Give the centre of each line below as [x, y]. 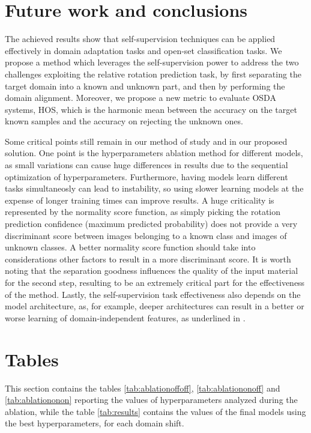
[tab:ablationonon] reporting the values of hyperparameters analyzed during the [151, 400]
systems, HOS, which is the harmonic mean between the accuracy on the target [151, 109]
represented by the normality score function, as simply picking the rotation [143, 212]
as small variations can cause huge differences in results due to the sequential [146, 165]
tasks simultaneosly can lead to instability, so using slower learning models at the [154, 188]
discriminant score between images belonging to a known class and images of [146, 235]
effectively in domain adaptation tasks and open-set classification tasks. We [143, 50]
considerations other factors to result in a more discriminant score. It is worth [148, 259]
